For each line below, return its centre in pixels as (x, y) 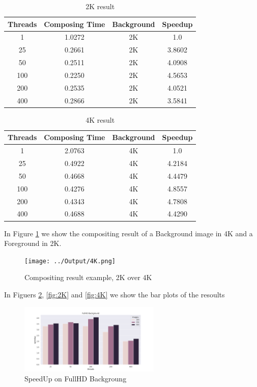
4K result (100, 119)
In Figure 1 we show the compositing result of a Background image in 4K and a (128, 233)
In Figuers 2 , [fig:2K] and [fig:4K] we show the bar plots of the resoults (115, 294)
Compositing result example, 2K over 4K (88, 277)
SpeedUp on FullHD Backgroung (76, 379)
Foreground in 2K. (33, 243)
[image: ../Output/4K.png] (70, 261)
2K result (100, 6)
